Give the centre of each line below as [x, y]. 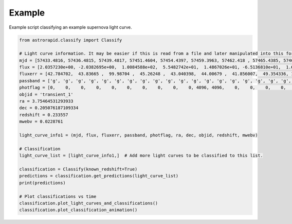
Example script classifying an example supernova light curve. [71, 27]
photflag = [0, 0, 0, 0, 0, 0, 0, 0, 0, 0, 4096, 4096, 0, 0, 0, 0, [153, 88]
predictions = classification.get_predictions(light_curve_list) [99, 176]
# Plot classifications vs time [58, 196]
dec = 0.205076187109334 [49, 108]
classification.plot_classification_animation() [78, 210]
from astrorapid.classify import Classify [71, 40]
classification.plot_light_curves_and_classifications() [89, 203]
